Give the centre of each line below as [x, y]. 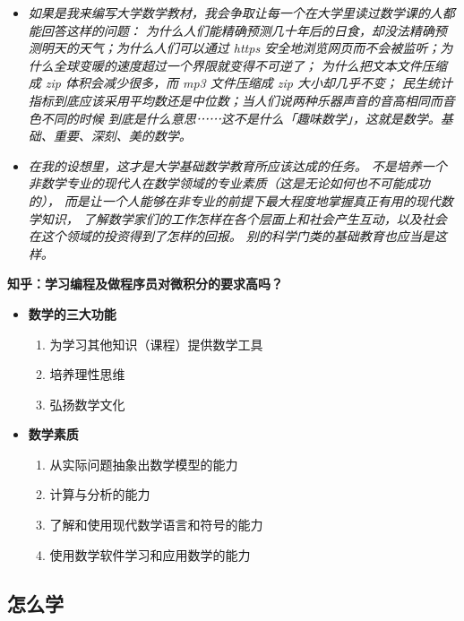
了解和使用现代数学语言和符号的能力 [156, 525]
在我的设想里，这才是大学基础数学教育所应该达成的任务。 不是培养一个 [237, 165]
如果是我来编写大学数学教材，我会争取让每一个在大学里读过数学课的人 [235, 13]
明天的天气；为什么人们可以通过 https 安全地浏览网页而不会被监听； [241, 48]
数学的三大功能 [72, 313]
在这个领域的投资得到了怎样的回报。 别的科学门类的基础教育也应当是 [231, 236]
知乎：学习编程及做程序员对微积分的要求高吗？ [145, 284]
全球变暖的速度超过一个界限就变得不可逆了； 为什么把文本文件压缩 [250, 65]
